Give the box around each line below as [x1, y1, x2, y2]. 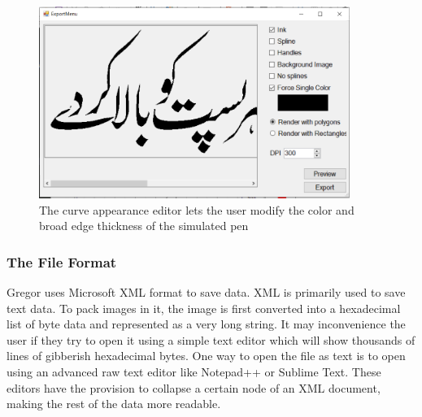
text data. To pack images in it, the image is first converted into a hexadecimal [7, 299, 401, 316]
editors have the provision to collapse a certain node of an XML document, [7, 379, 381, 396]
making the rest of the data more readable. [7, 395, 221, 412]
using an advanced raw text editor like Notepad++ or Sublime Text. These [7, 363, 381, 380]
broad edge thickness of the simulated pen [39, 217, 249, 234]
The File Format [7, 251, 117, 271]
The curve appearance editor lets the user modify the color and [39, 201, 355, 218]
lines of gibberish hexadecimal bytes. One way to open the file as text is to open [7, 347, 406, 364]
